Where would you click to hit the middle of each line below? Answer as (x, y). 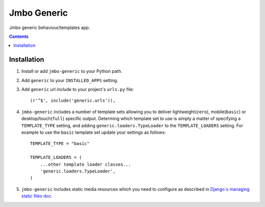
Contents (19, 36)
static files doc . (37, 196)
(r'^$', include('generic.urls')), (73, 101)
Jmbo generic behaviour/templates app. (50, 28)
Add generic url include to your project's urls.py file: (78, 89)
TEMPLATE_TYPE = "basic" (60, 144)
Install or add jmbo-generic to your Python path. (72, 71)
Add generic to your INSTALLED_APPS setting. (70, 80)
